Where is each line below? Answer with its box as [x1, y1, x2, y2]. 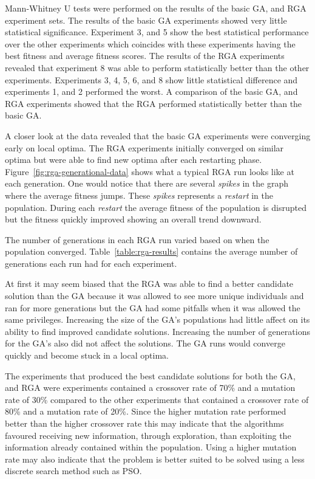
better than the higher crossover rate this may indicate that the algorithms [5, 417, 284, 429]
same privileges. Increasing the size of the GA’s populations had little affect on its [5, 313, 310, 326]
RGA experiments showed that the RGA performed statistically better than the [5, 97, 302, 109]
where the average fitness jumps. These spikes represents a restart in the [5, 188, 274, 201]
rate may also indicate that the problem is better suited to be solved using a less [5, 452, 305, 465]
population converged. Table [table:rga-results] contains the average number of [5, 245, 298, 258]
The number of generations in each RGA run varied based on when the [5, 233, 269, 246]
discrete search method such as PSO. [5, 464, 142, 477]
